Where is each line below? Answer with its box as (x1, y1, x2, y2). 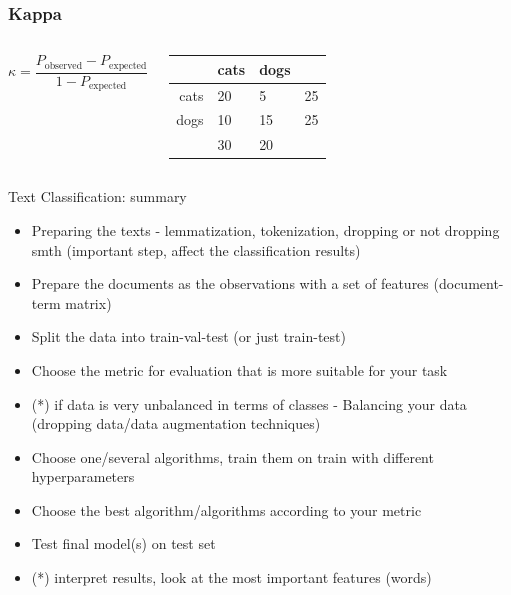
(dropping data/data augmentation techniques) (31, 413, 321, 434)
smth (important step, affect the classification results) (31, 239, 361, 260)
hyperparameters (31, 466, 135, 487)
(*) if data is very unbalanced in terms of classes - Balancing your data (31, 393, 467, 414)
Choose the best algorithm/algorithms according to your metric (31, 499, 422, 520)
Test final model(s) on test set (31, 533, 216, 554)
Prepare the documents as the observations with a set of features (31, 273, 429, 294)
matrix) (65, 292, 112, 313)
